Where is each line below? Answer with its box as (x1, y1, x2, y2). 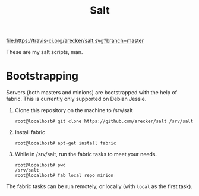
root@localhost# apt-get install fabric (14, 140, 116, 146)
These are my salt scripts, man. (6, 49, 83, 56)
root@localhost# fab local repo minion (14, 173, 114, 179)
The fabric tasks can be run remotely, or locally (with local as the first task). (6, 183, 193, 190)
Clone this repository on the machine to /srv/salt (14, 107, 133, 114)
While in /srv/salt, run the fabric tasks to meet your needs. (14, 151, 157, 158)
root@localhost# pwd (14, 162, 66, 168)
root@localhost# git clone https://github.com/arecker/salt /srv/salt (14, 118, 194, 125)
